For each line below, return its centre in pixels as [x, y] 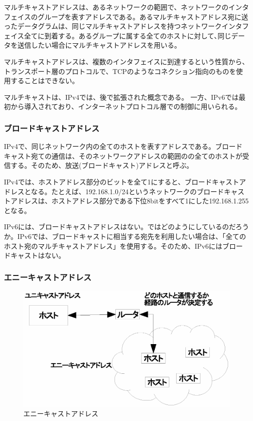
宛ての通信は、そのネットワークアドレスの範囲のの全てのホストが [136, 156]
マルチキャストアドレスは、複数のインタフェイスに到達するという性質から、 [126, 61]
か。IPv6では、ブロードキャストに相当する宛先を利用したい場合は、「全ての [125, 236]
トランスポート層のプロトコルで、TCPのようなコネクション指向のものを [120, 71]
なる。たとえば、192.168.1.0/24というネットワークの [114, 191]
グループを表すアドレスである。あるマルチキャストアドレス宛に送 [143, 16]
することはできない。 [45, 81]
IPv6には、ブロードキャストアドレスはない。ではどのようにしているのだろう [126, 227]
